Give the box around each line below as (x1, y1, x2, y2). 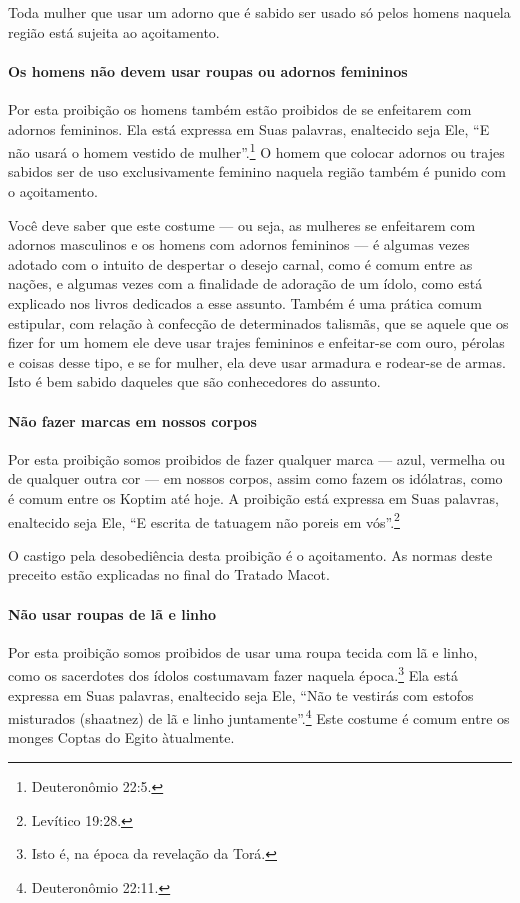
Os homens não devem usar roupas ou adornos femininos (8, 60, 408, 81)
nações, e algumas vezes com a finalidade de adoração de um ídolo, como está (8, 273, 483, 294)
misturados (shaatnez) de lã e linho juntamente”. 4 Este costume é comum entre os (8, 705, 510, 728)
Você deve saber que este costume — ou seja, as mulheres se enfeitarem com (8, 214, 476, 235)
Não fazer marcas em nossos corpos (8, 410, 257, 431)
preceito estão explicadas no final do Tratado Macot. (8, 564, 330, 585)
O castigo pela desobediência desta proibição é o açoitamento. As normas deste (8, 544, 493, 565)
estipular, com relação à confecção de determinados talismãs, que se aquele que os (8, 312, 509, 333)
